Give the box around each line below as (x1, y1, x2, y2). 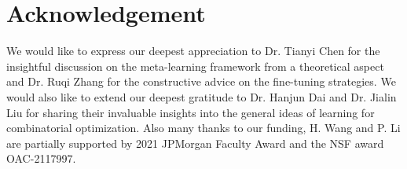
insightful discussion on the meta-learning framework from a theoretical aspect (6, 57, 384, 74)
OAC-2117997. (6, 150, 76, 167)
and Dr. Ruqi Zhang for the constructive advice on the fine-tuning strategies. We (6, 73, 396, 90)
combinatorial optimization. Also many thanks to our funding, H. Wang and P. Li (6, 119, 401, 136)
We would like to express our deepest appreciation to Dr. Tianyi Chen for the (6, 42, 380, 59)
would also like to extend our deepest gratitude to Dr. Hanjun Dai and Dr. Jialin (6, 88, 397, 105)
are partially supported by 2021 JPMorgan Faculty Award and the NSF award (6, 134, 384, 151)
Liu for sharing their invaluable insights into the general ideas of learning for (6, 104, 375, 120)
